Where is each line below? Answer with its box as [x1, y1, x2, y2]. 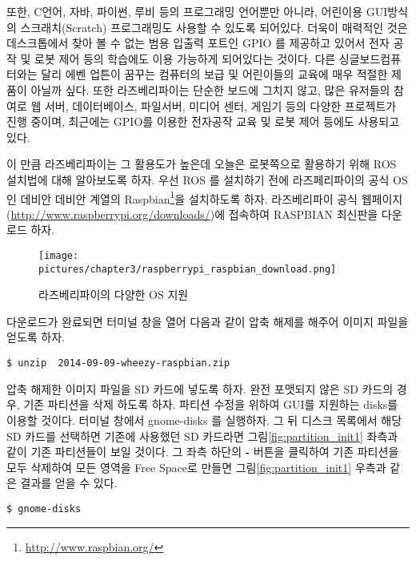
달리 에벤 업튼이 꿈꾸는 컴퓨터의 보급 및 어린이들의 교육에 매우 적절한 [41, 66, 388, 83]
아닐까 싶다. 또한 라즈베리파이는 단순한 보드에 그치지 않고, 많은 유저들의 [30, 81, 390, 98]
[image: [38, 249, 79, 261]
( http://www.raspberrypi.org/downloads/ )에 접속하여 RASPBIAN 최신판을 [6, 205, 378, 222]
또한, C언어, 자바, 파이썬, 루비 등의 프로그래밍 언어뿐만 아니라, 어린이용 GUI [6, 3, 388, 19]
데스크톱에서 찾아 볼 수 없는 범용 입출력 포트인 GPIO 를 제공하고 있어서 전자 [6, 34, 390, 51]
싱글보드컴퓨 [338, 50, 402, 67]
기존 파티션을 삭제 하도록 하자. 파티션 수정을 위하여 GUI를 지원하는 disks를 [23, 396, 398, 413]
